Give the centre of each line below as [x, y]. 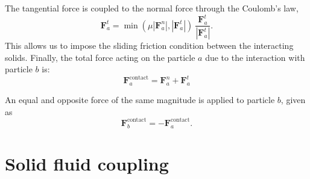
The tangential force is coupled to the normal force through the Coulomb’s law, [152, 8]
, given [293, 100]
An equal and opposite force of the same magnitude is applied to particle [140, 100]
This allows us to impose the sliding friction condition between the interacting [149, 45]
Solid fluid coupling [87, 163]
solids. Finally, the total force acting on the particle [100, 57]
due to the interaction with [255, 57]
